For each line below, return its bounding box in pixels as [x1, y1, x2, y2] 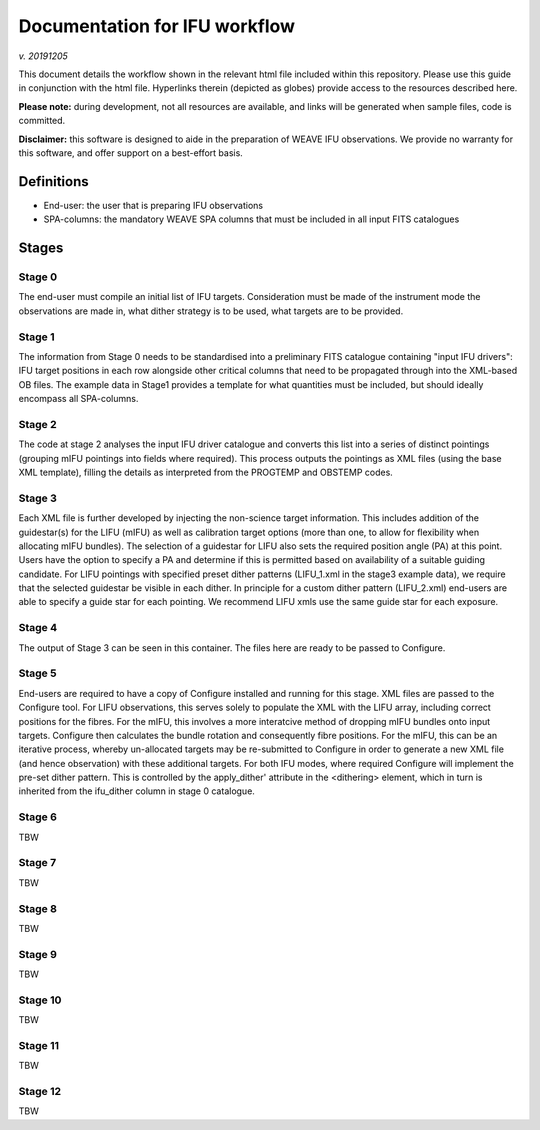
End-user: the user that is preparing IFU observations [43, 199, 264, 211]
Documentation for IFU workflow [18, 15, 295, 37]
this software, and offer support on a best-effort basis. [18, 146, 244, 159]
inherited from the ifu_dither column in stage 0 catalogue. [18, 785, 255, 797]
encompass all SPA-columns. [18, 393, 139, 405]
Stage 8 [18, 901, 57, 915]
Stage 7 [18, 856, 57, 870]
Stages [18, 240, 64, 256]
